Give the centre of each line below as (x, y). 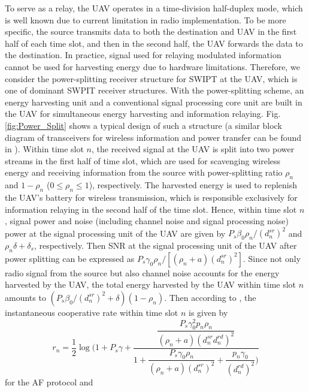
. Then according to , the (210, 297)
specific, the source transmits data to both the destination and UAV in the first (151, 31)
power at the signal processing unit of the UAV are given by (115, 233)
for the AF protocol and (49, 382)
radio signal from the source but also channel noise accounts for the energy (142, 272)
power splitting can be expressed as (70, 258)
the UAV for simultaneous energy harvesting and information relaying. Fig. (143, 114)
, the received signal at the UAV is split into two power (193, 149)
